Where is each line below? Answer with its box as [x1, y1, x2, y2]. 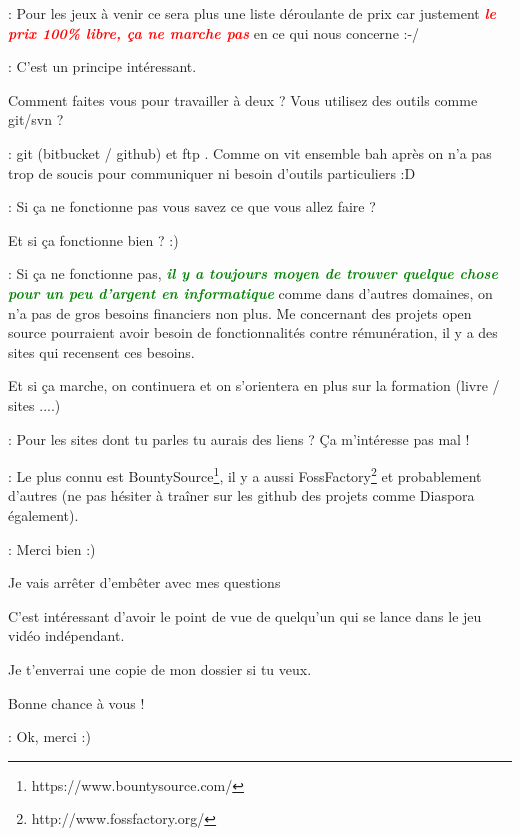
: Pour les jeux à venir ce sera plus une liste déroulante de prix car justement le [8, 3, 496, 23]
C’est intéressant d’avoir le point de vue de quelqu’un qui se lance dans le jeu [8, 605, 482, 626]
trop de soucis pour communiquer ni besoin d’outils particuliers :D [8, 162, 416, 183]
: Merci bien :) [8, 538, 96, 559]
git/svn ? [8, 109, 64, 130]
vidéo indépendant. [8, 625, 125, 646]
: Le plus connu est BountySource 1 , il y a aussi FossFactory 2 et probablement [8, 463, 482, 486]
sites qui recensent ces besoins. [8, 341, 195, 362]
